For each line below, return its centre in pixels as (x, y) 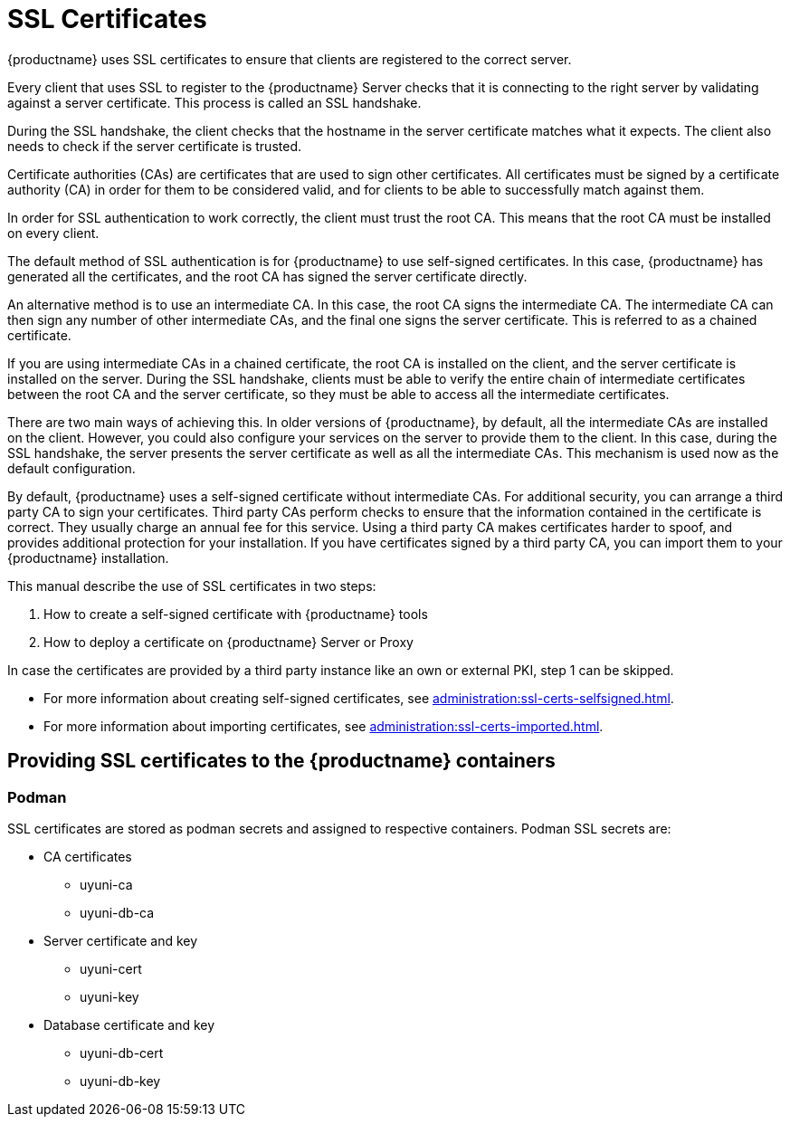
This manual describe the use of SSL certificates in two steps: (192, 586)
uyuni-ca (106, 884)
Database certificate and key (129, 1024)
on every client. (53, 233)
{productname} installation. (88, 557)
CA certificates (88, 856)
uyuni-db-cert (122, 1053)
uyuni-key (109, 996)
